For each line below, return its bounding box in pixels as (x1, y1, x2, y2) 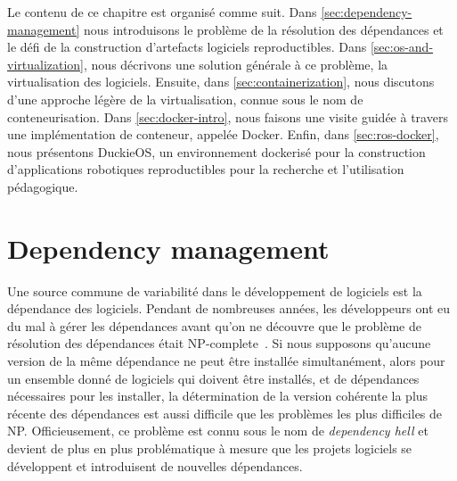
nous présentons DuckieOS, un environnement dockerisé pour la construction (7, 142, 426, 161)
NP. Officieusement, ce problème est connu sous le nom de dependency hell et (7, 421, 428, 440)
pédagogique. (7, 177, 78, 195)
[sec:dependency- (321, 3, 412, 21)
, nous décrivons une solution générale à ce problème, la (84, 54, 388, 73)
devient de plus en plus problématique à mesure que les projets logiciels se (7, 439, 412, 457)
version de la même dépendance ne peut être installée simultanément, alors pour (7, 352, 445, 370)
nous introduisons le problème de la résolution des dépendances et (83, 20, 444, 38)
